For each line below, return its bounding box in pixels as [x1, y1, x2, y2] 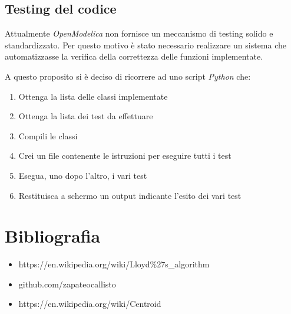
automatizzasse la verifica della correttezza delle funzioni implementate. [5, 50, 263, 63]
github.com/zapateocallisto [18, 277, 116, 290]
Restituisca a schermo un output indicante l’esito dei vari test [18, 189, 242, 201]
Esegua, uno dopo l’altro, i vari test [18, 169, 147, 181]
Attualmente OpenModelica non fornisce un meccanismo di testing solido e [5, 27, 273, 40]
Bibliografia [5, 224, 101, 248]
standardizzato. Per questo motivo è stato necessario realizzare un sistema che [5, 38, 287, 51]
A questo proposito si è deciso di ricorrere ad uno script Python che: [5, 70, 251, 82]
